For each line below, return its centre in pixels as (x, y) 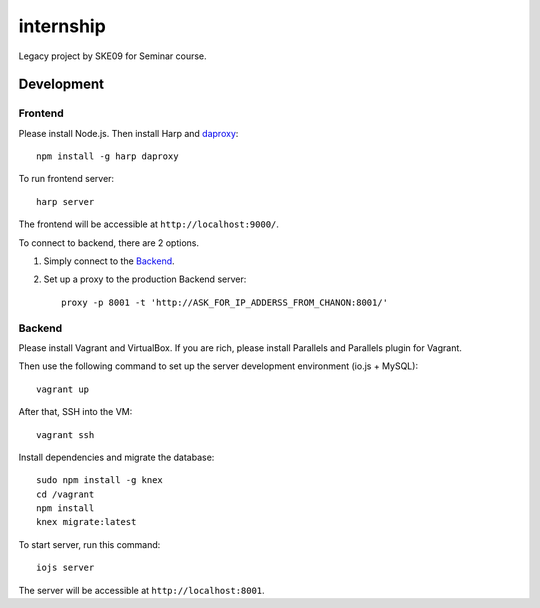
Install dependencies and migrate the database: (116, 457)
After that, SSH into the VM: (75, 412)
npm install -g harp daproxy (107, 156)
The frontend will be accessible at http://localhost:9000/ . (149, 224)
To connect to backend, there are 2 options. (109, 242)
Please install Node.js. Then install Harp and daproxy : (128, 133)
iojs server (65, 568)
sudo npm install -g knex (100, 480)
